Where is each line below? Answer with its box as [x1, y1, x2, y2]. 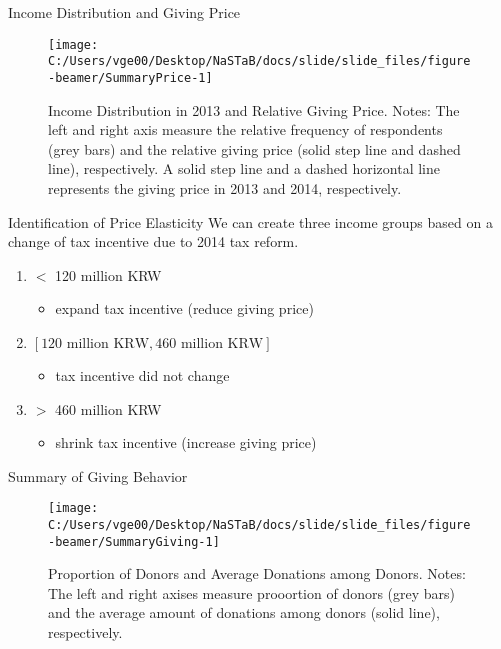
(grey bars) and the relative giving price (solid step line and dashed [48, 138, 461, 159]
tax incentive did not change [55, 364, 230, 385]
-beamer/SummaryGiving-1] [48, 534, 220, 549]
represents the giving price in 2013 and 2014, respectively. [48, 177, 402, 198]
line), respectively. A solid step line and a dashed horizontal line [48, 158, 441, 179]
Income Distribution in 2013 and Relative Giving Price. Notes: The [48, 99, 460, 120]
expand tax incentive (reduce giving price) [55, 298, 314, 319]
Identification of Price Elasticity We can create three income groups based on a [8, 211, 493, 232]
